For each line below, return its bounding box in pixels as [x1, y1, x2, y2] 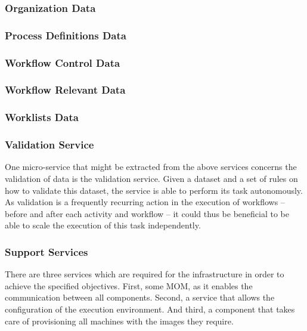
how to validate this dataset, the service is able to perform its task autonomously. [5, 184, 303, 196]
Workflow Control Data [5, 55, 120, 70]
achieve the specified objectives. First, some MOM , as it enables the [5, 279, 253, 292]
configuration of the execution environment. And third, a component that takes [5, 303, 295, 315]
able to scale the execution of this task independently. [5, 219, 201, 231]
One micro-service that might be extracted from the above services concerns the [5, 160, 297, 173]
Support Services [5, 244, 88, 259]
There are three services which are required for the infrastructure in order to [5, 268, 284, 280]
